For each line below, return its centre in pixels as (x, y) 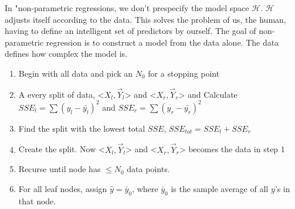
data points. (148, 169)
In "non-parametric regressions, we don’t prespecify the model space (127, 8)
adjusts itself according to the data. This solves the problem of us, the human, (145, 19)
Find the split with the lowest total (82, 128)
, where (145, 188)
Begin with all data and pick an (76, 73)
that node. (37, 201)
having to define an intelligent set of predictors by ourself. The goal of (130, 31)
